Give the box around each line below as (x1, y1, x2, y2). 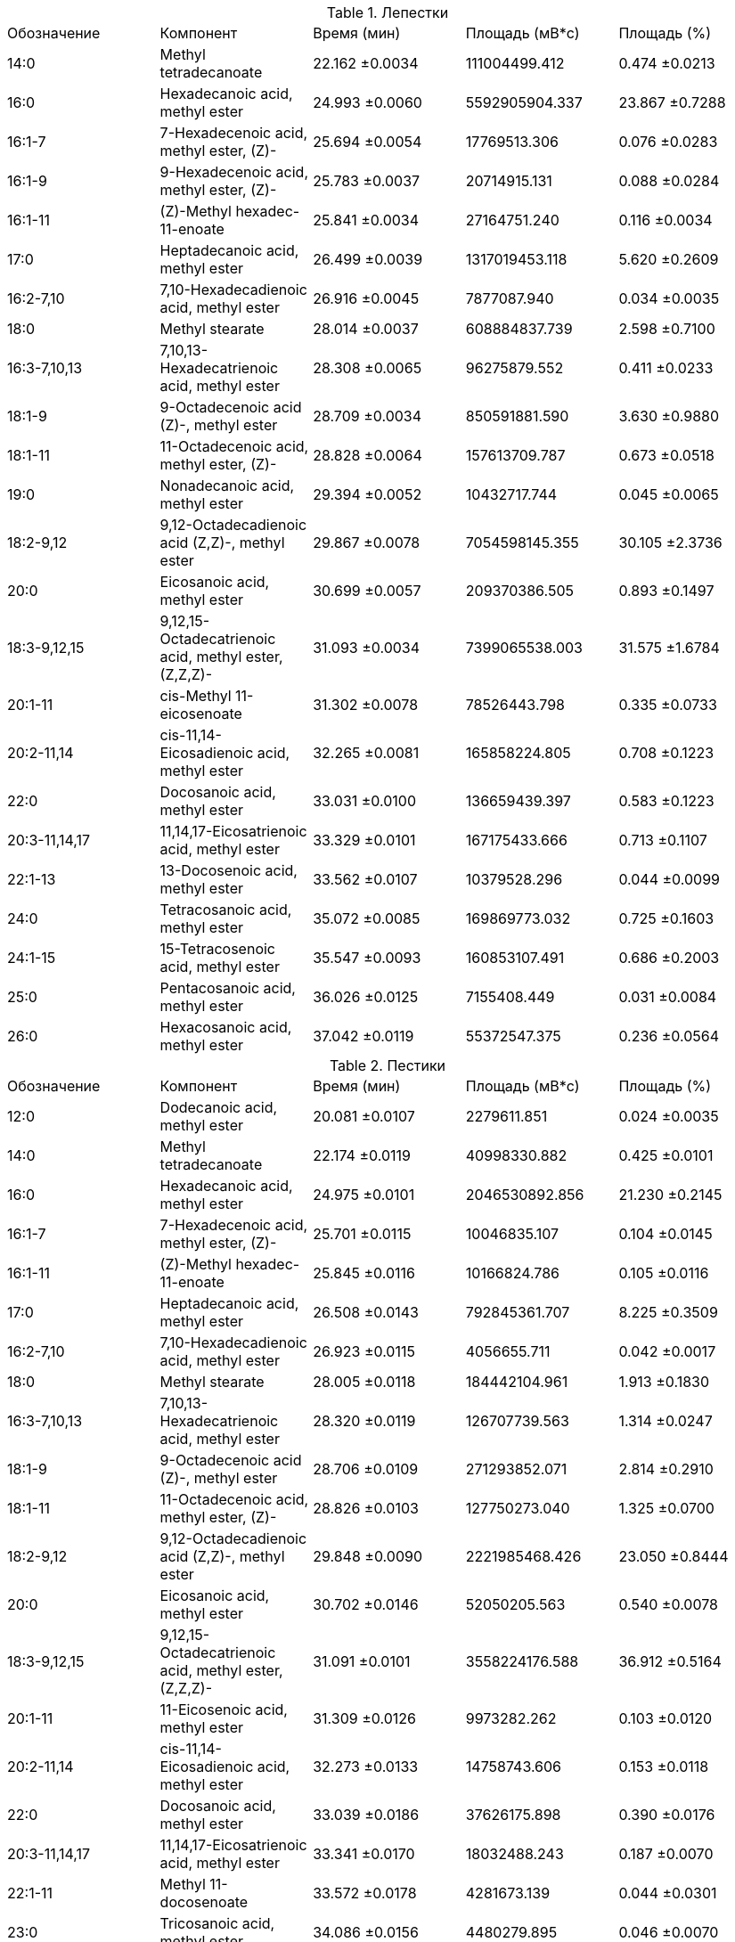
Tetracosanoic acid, (159, 901, 292, 918)
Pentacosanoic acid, (159, 979, 296, 997)
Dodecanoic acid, (159, 1098, 278, 1116)
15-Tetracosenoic (159, 940, 275, 958)
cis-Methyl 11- (159, 687, 254, 705)
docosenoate (159, 1893, 249, 1911)
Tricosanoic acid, (159, 1914, 275, 1932)
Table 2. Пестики (329, 1057, 446, 1074)
